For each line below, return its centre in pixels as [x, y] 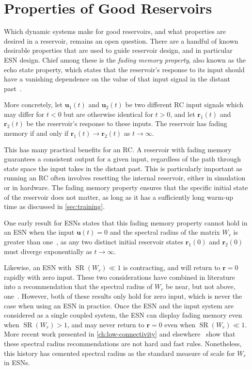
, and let [183, 114]
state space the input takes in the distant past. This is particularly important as [123, 168]
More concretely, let [33, 104]
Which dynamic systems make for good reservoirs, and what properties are [115, 31]
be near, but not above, [201, 286]
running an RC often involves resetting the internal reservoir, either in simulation [125, 178]
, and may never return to [106, 324]
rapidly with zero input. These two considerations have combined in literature [119, 277]
